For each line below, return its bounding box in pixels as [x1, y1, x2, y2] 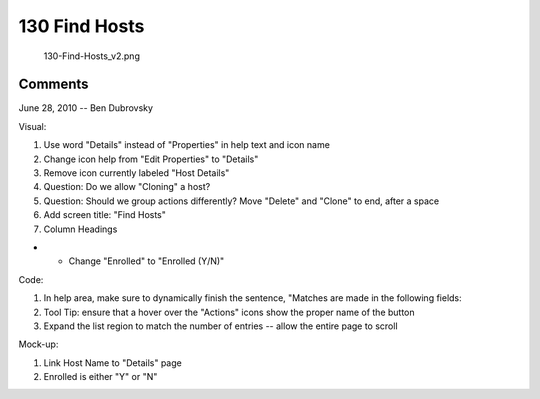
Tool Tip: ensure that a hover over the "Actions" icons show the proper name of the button [43, 306, 415, 318]
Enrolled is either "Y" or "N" [43, 371, 158, 383]
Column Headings [43, 223, 118, 235]
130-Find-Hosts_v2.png [43, 50, 140, 62]
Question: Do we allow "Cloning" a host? [43, 181, 211, 193]
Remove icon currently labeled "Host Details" [43, 167, 230, 179]
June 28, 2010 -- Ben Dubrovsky [18, 102, 154, 114]
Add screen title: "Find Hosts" [43, 209, 167, 221]
